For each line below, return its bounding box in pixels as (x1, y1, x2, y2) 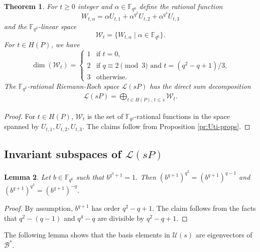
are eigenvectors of (195, 229, 252, 240)
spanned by (4, 121, 39, 132)
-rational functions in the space (134, 110, 230, 121)
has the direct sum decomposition (150, 80, 251, 91)
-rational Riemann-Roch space (27, 80, 119, 91)
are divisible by (97, 212, 145, 223)
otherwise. (96, 74, 127, 81)
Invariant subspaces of (4, 146, 121, 162)
